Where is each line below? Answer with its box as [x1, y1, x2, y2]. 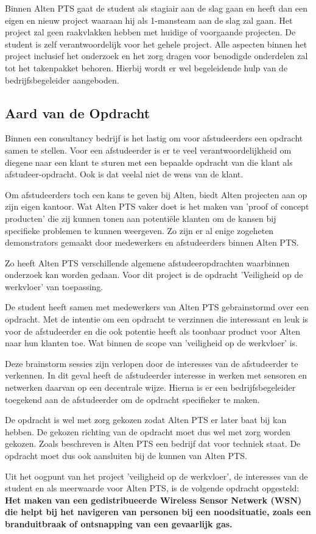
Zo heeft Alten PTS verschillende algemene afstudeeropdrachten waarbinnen [5, 256, 290, 269]
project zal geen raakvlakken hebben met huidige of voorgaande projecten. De [5, 26, 296, 38]
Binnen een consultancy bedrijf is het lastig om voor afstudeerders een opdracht [5, 132, 303, 144]
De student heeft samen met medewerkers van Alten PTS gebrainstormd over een [5, 301, 309, 313]
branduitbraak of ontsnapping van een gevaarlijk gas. [5, 517, 233, 530]
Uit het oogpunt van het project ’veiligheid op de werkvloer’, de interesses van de [5, 469, 308, 482]
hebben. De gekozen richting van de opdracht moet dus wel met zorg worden [5, 425, 290, 438]
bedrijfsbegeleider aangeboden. [5, 73, 119, 86]
